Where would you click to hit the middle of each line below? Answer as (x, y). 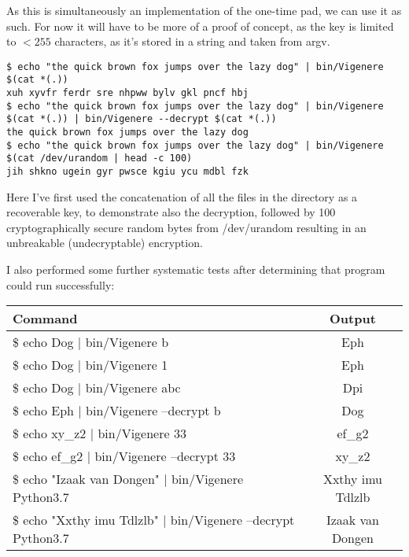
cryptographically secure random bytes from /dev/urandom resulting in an (186, 227)
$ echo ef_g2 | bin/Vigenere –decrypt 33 (124, 456)
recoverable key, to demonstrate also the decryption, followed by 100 (171, 212)
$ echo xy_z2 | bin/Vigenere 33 (99, 433)
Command (45, 319)
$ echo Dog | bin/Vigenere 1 (90, 365)
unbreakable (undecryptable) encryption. (105, 243)
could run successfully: (61, 284)
